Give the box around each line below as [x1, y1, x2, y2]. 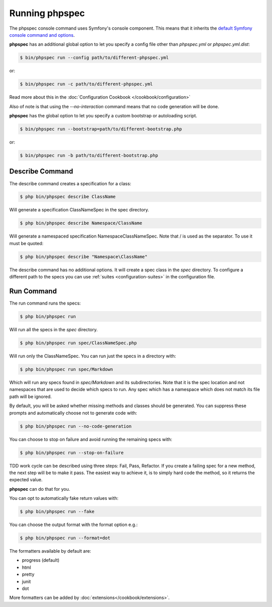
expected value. [9, 477, 43, 483]
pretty [22, 571, 35, 577]
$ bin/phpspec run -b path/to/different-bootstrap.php [20, 153, 158, 158]
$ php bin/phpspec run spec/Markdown [20, 366, 113, 372]
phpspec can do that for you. [9, 486, 71, 492]
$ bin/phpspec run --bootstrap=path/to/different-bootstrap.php [20, 126, 182, 132]
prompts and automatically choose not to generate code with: [9, 410, 138, 416]
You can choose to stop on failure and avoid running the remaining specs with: [9, 436, 172, 442]
